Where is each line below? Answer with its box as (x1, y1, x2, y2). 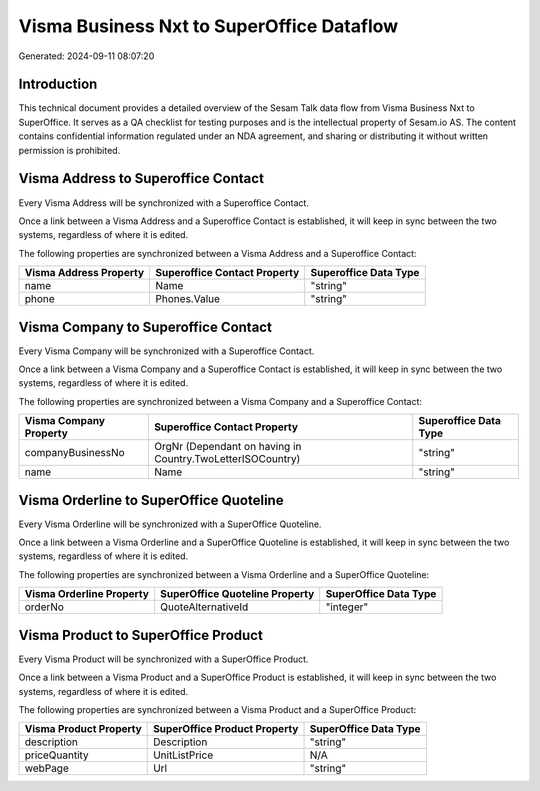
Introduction (18, 76, 98, 93)
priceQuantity (24, 748, 89, 762)
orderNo (24, 600, 65, 614)
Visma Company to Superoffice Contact (18, 318, 272, 335)
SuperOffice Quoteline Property (160, 587, 315, 601)
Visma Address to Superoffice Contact (18, 170, 265, 187)
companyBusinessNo (24, 446, 125, 460)
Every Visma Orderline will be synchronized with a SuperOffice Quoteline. (18, 518, 322, 530)
